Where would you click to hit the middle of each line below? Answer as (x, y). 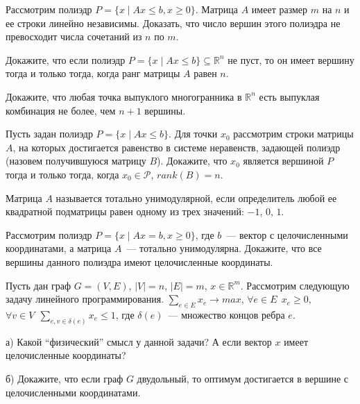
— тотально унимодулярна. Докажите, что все (224, 248)
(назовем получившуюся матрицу (76, 161)
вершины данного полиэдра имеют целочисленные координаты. (139, 261)
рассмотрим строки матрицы (293, 134)
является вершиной (283, 161)
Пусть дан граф (38, 285)
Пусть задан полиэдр (49, 134)
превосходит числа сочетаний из (74, 36)
